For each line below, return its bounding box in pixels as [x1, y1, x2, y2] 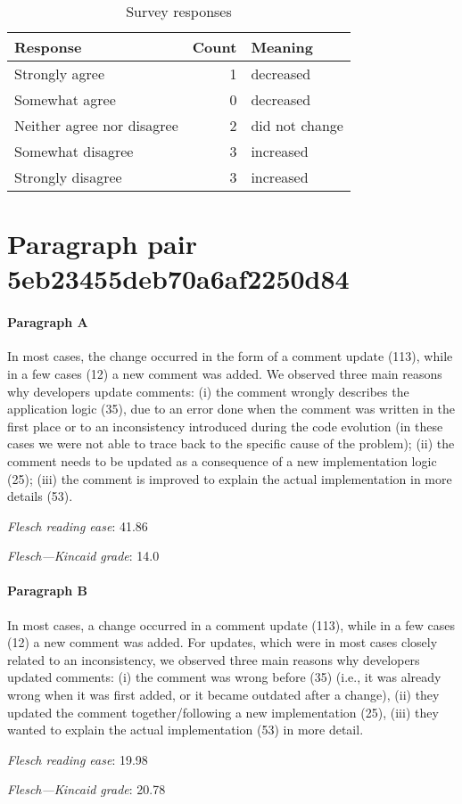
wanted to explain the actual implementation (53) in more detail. [7, 720, 364, 739]
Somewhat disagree [14, 141, 134, 161]
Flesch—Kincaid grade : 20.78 [7, 780, 166, 799]
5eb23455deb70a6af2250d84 [7, 260, 350, 297]
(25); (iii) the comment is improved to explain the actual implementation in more [7, 469, 452, 488]
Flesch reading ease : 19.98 [7, 750, 148, 768]
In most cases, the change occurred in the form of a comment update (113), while [7, 347, 453, 365]
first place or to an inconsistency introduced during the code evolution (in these [7, 416, 443, 435]
